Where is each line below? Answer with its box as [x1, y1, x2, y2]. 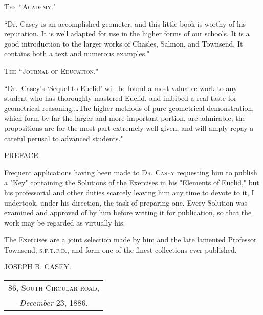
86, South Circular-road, [8, 282, 100, 294]
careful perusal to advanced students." [4, 132, 123, 143]
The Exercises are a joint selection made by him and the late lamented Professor [4, 234, 257, 245]
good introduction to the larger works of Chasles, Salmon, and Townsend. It [4, 38, 243, 49]
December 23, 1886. [19, 297, 89, 309]
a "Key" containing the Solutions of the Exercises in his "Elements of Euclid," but [4, 177, 259, 188]
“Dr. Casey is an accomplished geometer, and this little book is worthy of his [4, 18, 246, 29]
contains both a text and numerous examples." [4, 48, 150, 59]
